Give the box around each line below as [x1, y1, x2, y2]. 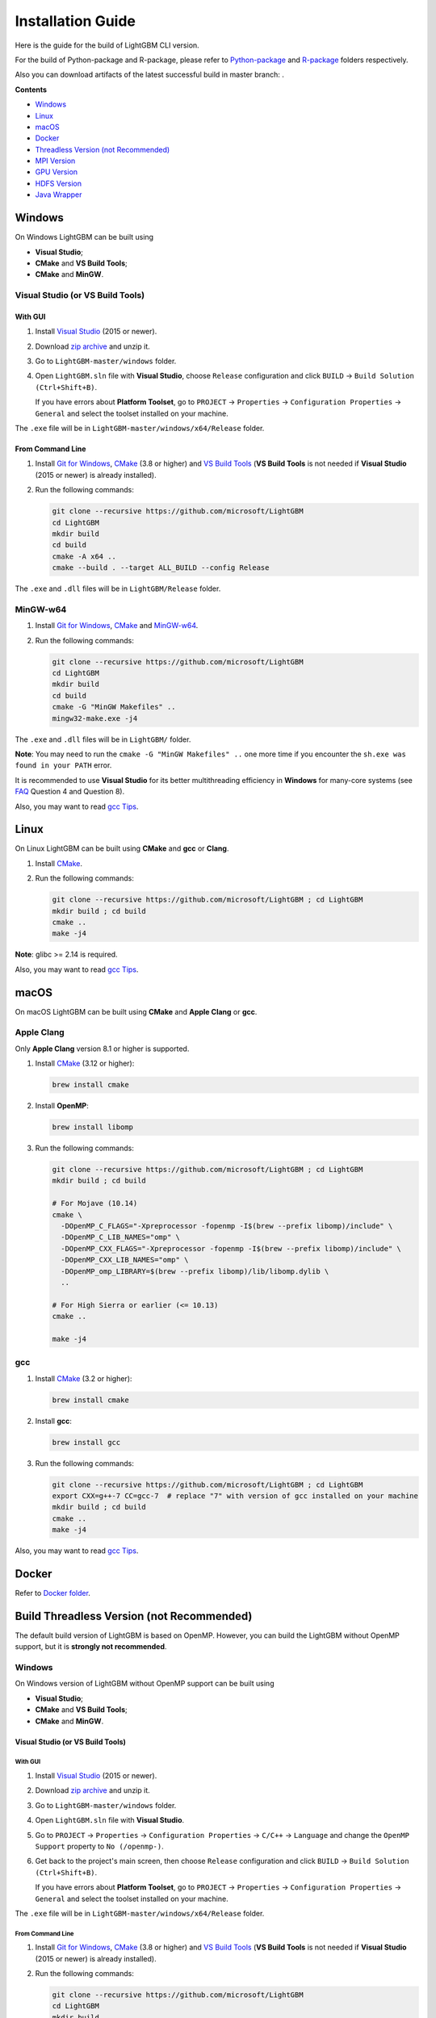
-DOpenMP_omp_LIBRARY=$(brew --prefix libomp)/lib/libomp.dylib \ [61, 1266, 329, 1275]
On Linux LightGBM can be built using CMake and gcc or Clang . [15, 844, 229, 853]
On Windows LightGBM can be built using [15, 232, 153, 242]
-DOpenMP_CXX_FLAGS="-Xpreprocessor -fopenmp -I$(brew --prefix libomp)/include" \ [61, 1244, 401, 1253]
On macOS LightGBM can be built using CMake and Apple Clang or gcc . [15, 1007, 258, 1016]
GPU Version [35, 167, 78, 177]
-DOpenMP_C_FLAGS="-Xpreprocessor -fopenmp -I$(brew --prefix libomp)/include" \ [61, 1221, 393, 1231]
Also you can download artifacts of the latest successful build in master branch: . [15, 69, 284, 80]
